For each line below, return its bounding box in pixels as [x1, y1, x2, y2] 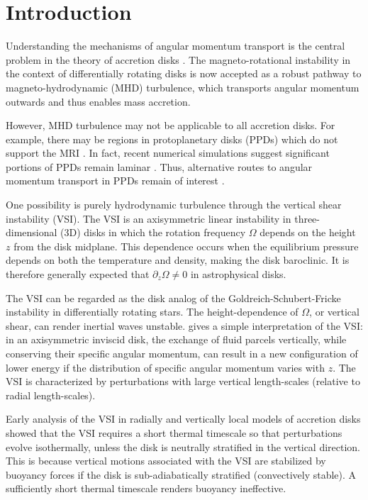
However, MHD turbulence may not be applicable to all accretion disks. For [6, 118, 335, 133]
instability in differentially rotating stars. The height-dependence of [6, 304, 299, 319]
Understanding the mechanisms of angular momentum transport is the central [6, 38, 345, 53]
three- [294, 211, 320, 226]
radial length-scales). [6, 387, 96, 402]
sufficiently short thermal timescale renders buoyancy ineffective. [6, 481, 286, 496]
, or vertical [309, 304, 359, 319]
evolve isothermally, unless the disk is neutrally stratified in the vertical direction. [6, 439, 361, 454]
